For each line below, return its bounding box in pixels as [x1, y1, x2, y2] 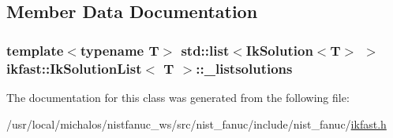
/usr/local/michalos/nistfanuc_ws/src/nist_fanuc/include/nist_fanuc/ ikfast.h [6, 115, 387, 132]
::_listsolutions [196, 58, 293, 78]
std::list [181, 40, 230, 60]
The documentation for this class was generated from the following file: [6, 89, 350, 105]
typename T [80, 40, 159, 60]
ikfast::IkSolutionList [6, 58, 142, 78]
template [6, 40, 64, 60]
